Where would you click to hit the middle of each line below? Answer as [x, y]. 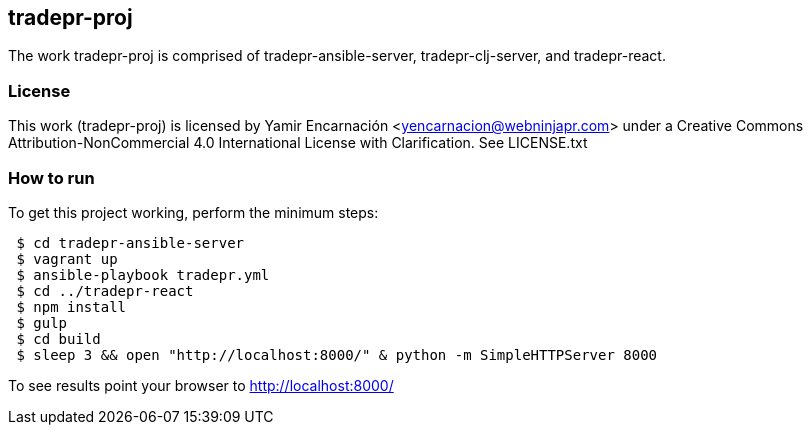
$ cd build [58, 338]
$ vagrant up [67, 258]
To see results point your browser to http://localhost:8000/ [201, 385]
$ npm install [71, 306]
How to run [51, 177]
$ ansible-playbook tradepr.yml [143, 274]
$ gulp [42, 322]
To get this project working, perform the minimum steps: [193, 212]
